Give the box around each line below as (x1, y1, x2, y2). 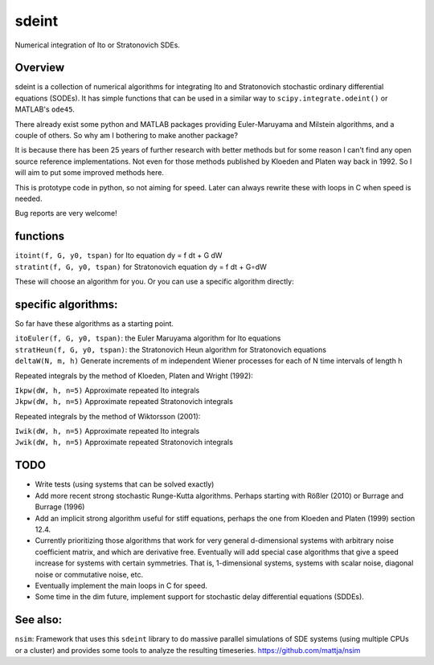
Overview (14, 61, 65, 75)
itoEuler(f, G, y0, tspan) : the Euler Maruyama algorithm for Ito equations (14, 333, 281, 343)
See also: (14, 613, 63, 626)
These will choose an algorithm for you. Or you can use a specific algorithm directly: (14, 277, 294, 287)
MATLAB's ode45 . (14, 104, 76, 114)
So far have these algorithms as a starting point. (14, 318, 174, 328)
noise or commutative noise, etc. (35, 569, 144, 579)
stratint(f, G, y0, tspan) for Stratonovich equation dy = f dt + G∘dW (14, 262, 267, 271)
